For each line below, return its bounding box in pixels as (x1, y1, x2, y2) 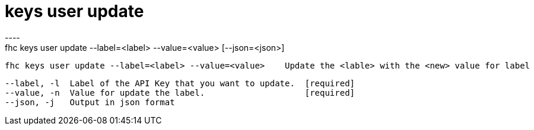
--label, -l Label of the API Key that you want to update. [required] (5, 78, 355, 88)
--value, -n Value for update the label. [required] (5, 87, 355, 97)
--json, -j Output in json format (5, 97, 175, 107)
